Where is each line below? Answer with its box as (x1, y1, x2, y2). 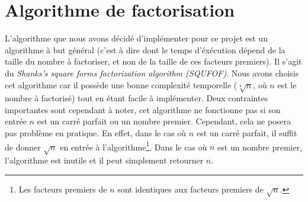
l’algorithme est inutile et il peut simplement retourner (5, 154, 204, 166)
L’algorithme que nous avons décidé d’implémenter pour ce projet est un (5, 32, 268, 44)
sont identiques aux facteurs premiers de (117, 182, 264, 195)
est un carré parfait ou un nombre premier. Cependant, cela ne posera (37, 115, 291, 127)
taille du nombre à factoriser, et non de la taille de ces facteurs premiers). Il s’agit (5, 55, 302, 68)
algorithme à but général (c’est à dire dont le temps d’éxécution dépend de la (5, 43, 285, 56)
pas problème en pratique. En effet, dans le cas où (5, 127, 187, 139)
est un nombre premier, (217, 140, 303, 153)
